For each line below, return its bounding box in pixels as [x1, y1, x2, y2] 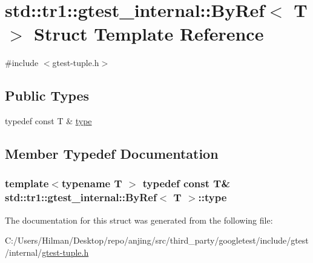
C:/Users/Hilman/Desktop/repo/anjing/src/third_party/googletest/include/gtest [5, 234, 309, 247]
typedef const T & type [5, 115, 92, 127]
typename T [61, 176, 122, 191]
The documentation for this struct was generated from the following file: [5, 213, 273, 226]
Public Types [5, 86, 90, 105]
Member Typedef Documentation [5, 144, 219, 163]
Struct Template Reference [34, 21, 264, 46]
